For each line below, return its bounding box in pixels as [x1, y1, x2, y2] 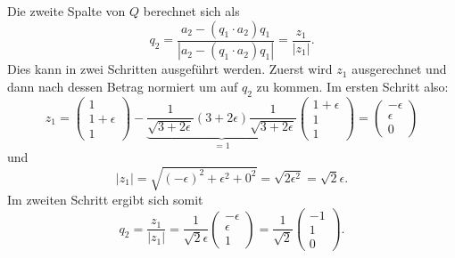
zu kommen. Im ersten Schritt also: [256, 77, 449, 96]
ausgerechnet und [352, 60, 447, 78]
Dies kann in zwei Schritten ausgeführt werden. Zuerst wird [7, 60, 333, 78]
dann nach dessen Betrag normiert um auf [7, 77, 238, 96]
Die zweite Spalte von [7, 2, 126, 20]
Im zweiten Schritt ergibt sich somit [7, 189, 203, 208]
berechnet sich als [143, 2, 240, 20]
